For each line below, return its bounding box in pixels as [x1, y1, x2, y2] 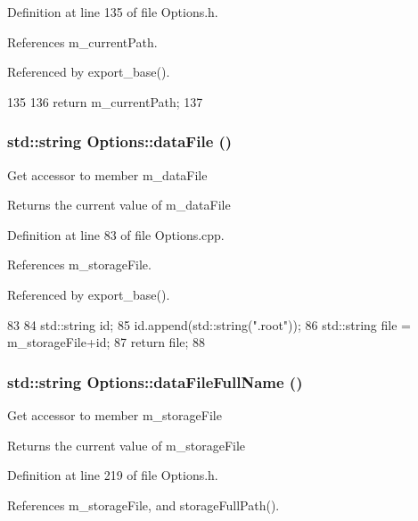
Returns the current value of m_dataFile [7, 195, 231, 214]
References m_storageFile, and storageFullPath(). [7, 495, 280, 514]
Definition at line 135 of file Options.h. [7, 3, 218, 21]
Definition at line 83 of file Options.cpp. [7, 225, 225, 244]
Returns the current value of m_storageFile [7, 435, 246, 454]
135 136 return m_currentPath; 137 [7, 92, 203, 111]
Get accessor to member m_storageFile [7, 405, 222, 424]
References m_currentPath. [7, 32, 158, 51]
